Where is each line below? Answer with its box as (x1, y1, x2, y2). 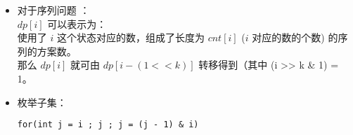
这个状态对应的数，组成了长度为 (56, 30, 205, 45)
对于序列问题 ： (17, 3, 90, 17)
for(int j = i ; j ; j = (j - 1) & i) (17, 120, 199, 130)
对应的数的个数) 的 (252, 30, 338, 45)
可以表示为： (47, 16, 107, 31)
